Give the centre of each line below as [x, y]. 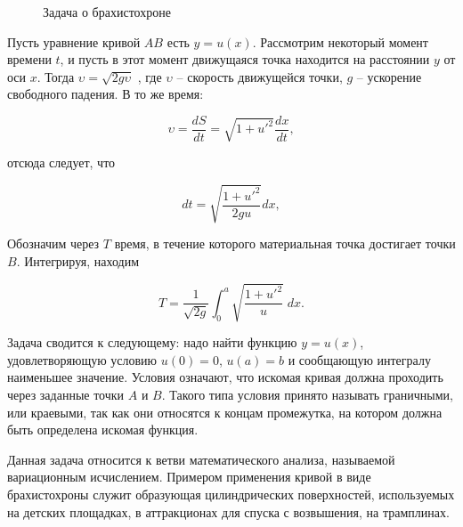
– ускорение [389, 76]
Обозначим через [53, 243]
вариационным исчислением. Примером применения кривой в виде [189, 477]
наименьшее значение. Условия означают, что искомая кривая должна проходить [225, 377]
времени [29, 59]
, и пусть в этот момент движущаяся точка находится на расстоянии [245, 59]
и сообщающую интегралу [359, 359]
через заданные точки [66, 394]
